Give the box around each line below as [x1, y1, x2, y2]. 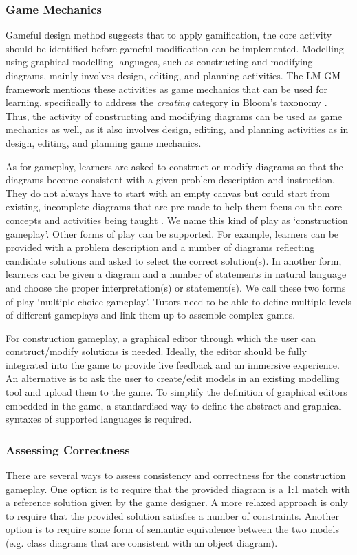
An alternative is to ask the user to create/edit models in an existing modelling [6, 371, 340, 385]
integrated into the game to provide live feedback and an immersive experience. [6, 357, 340, 372]
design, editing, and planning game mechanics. [6, 135, 202, 150]
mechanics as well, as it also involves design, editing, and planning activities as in [6, 122, 349, 137]
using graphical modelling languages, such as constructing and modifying [6, 54, 313, 69]
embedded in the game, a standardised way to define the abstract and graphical [6, 398, 342, 412]
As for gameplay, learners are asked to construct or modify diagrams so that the [6, 159, 343, 173]
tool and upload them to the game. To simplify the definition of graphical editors [6, 385, 347, 399]
